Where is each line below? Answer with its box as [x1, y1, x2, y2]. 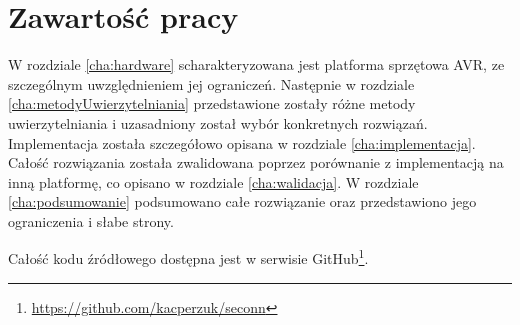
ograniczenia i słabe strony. [8, 210, 174, 231]
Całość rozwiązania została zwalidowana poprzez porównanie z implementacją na [8, 152, 504, 173]
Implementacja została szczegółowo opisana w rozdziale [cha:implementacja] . [8, 132, 476, 153]
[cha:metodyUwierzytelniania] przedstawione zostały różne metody [8, 93, 416, 114]
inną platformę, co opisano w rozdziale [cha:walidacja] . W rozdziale [8, 171, 419, 192]
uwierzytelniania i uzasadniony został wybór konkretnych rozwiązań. [8, 112, 428, 133]
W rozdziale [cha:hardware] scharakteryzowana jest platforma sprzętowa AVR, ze [8, 54, 505, 75]
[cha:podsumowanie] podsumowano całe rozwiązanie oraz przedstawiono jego [8, 191, 477, 212]
